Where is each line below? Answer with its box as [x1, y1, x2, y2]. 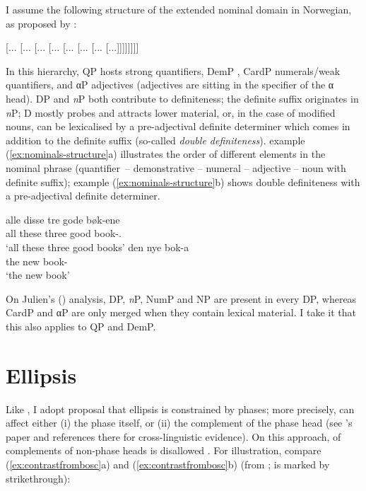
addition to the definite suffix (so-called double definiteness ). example [6, 132, 305, 147]
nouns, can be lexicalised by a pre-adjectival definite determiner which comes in [6, 119, 350, 134]
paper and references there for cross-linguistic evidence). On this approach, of [6, 429, 341, 444]
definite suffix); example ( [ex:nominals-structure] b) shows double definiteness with [6, 174, 360, 189]
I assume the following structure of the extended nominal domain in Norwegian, [6, 2, 352, 16]
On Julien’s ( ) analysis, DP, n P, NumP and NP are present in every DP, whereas [6, 291, 357, 306]
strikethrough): [6, 470, 71, 485]
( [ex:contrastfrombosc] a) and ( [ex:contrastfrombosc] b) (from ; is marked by [6, 456, 330, 471]
